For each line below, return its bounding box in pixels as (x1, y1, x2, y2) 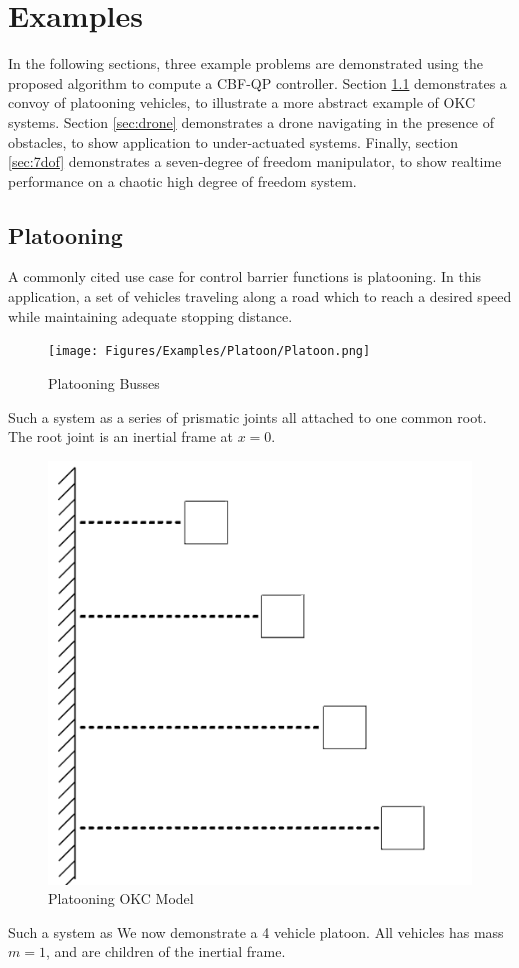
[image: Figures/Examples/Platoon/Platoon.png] (48, 344, 371, 359)
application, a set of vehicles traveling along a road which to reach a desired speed (8, 286, 512, 307)
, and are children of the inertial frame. (45, 941, 286, 962)
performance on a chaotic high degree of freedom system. (8, 170, 357, 191)
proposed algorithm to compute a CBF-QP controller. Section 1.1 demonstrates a (8, 72, 507, 93)
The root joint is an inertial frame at (8, 426, 233, 447)
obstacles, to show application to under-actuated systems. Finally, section (8, 131, 458, 152)
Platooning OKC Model (48, 888, 194, 909)
